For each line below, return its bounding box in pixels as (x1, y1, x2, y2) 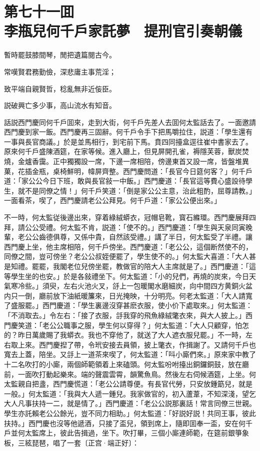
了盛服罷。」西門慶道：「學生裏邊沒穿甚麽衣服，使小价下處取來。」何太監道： (4, 300, 252, 310)
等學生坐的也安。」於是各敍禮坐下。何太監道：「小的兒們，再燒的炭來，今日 (4, 270, 249, 281)
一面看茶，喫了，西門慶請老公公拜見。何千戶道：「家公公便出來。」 (4, 195, 221, 205)
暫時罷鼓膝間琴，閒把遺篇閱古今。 (4, 49, 116, 60)
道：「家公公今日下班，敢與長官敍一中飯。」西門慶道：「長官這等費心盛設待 (4, 175, 245, 186)
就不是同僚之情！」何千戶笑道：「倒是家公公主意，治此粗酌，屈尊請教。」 (17, 185, 256, 195)
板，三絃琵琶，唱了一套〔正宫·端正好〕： (4, 437, 139, 447)
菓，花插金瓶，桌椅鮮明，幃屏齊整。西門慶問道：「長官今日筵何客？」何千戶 (4, 165, 252, 176)
